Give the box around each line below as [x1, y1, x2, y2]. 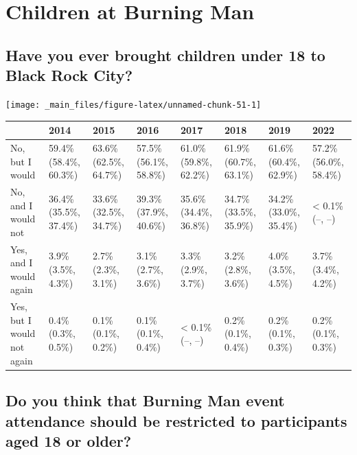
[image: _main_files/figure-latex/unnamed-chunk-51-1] [5, 100, 262, 110]
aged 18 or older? [5, 430, 132, 451]
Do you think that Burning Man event [5, 390, 285, 411]
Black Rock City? [5, 65, 133, 86]
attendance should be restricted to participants [5, 410, 347, 431]
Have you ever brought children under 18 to [5, 44, 325, 65]
